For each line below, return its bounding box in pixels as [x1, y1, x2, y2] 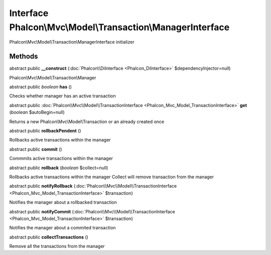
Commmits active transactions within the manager [9, 156, 113, 162]
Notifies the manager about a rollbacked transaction [9, 199, 117, 205]
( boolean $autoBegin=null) [9, 109, 65, 115]
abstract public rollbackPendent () [9, 127, 81, 134]
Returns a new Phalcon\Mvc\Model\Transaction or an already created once [9, 118, 165, 124]
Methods [9, 52, 38, 61]
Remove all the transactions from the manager [9, 243, 105, 249]
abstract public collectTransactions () [9, 234, 89, 240]
